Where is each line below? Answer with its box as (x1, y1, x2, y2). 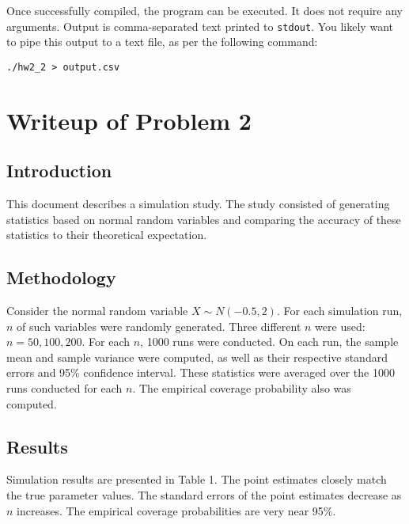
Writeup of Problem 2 (6, 104, 252, 136)
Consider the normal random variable (6, 302, 188, 319)
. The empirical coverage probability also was (132, 380, 351, 397)
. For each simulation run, (276, 302, 403, 319)
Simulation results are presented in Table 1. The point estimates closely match (6, 471, 387, 488)
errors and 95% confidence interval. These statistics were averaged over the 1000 (6, 364, 395, 381)
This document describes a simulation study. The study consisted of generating (6, 196, 390, 212)
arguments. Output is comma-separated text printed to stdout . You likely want (6, 17, 393, 34)
